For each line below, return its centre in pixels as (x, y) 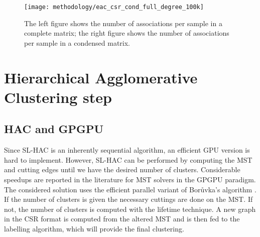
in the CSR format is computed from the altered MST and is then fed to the (122, 219)
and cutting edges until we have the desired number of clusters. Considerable (122, 169)
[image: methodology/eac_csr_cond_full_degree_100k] (114, 7)
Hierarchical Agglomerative (101, 77)
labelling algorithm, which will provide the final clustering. (94, 228)
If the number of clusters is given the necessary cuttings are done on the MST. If (128, 199)
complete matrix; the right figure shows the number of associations (127, 33)
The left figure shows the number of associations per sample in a (123, 23)
